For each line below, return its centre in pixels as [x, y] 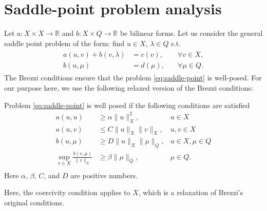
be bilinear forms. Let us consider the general [191, 33]
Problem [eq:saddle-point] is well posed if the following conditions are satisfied [127, 105]
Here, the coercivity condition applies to [67, 192]
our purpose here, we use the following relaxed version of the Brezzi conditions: [129, 88]
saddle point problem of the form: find [64, 43]
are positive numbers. [104, 175]
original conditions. [34, 202]
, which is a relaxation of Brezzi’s [191, 192]
